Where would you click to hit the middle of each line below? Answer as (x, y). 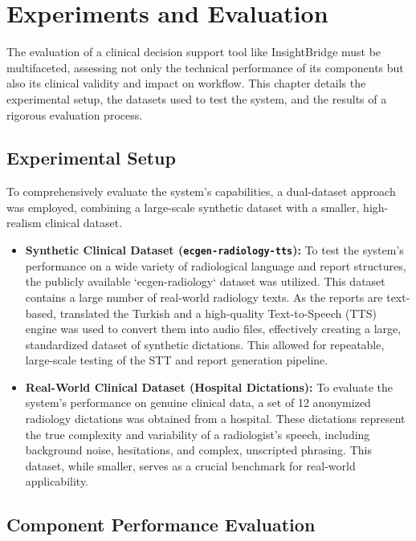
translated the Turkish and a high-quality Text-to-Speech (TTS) (218, 313)
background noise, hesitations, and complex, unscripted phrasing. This (198, 450)
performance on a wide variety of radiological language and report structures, (216, 265)
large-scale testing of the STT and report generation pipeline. (177, 360)
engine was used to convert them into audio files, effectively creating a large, (213, 329)
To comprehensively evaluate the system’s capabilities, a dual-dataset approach (201, 191)
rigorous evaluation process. (75, 114)
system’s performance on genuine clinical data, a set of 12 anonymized (198, 403)
